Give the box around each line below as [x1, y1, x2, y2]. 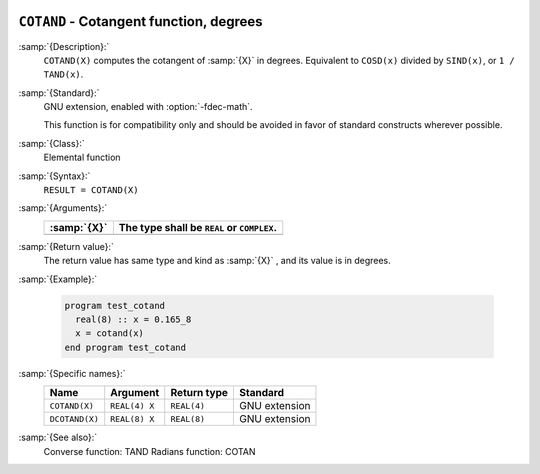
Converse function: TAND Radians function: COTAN [43, 445, 256, 457]
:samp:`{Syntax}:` [18, 170, 91, 182]
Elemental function [43, 151, 121, 164]
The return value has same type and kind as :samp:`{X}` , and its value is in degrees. [43, 255, 392, 267]
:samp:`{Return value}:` [18, 240, 115, 252]
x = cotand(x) [75, 328, 145, 339]
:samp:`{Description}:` [18, 40, 110, 52]
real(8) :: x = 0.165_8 [75, 313, 192, 325]
